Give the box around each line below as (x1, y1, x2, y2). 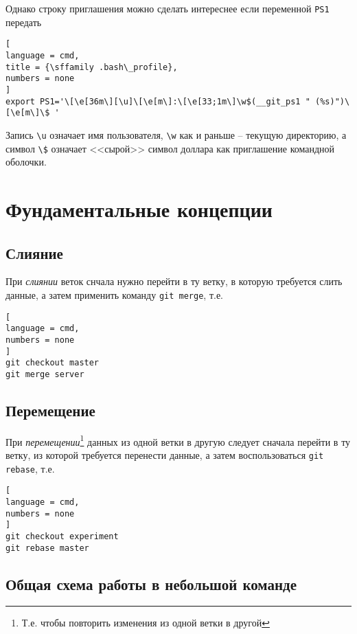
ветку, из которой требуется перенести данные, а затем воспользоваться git (5, 447, 324, 462)
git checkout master (5, 358, 100, 368)
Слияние (5, 242, 63, 263)
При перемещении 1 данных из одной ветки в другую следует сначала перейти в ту (5, 432, 351, 449)
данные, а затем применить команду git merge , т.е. (5, 287, 224, 302)
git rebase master (5, 543, 89, 553)
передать (5, 14, 42, 29)
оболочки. (5, 155, 47, 169)
